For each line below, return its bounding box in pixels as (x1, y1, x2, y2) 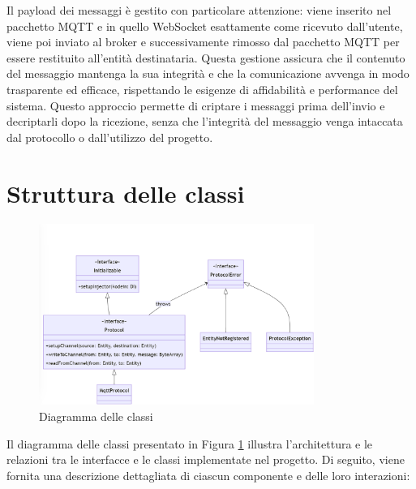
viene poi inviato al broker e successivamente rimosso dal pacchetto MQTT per (6, 33, 400, 50)
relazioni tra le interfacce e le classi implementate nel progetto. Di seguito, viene (6, 451, 405, 468)
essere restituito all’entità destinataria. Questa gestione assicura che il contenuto (6, 49, 405, 66)
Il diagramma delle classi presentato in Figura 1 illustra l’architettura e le (6, 435, 373, 452)
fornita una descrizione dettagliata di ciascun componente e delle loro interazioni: (6, 466, 410, 483)
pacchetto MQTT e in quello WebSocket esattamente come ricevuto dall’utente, (6, 17, 403, 34)
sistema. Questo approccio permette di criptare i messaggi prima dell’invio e (6, 97, 385, 114)
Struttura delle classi (6, 176, 245, 209)
